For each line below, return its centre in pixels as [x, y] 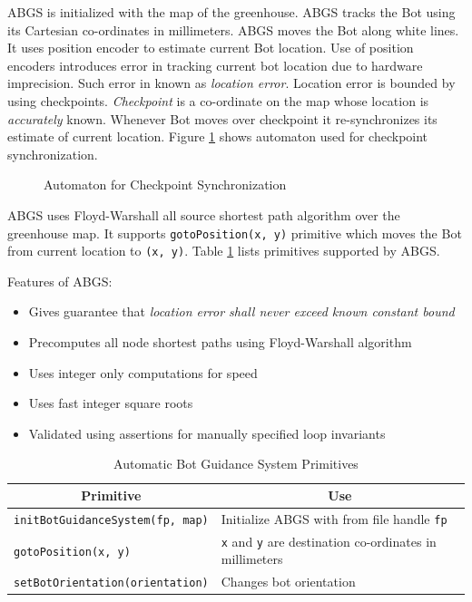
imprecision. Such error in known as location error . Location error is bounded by [231, 83]
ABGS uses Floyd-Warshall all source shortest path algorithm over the [204, 214]
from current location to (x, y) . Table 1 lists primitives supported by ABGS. [224, 251]
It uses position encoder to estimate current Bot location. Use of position [211, 48]
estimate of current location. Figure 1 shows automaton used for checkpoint [218, 136]
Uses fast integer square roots [111, 403]
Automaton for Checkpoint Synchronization [165, 184]
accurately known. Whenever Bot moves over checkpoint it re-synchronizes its [222, 118]
